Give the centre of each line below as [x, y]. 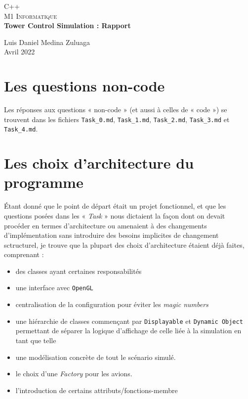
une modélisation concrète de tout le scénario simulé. [96, 357]
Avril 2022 [20, 52]
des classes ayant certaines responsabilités [79, 271]
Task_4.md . [21, 129]
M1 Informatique [31, 16]
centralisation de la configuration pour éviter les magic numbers [112, 304]
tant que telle [36, 340]
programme [44, 182]
